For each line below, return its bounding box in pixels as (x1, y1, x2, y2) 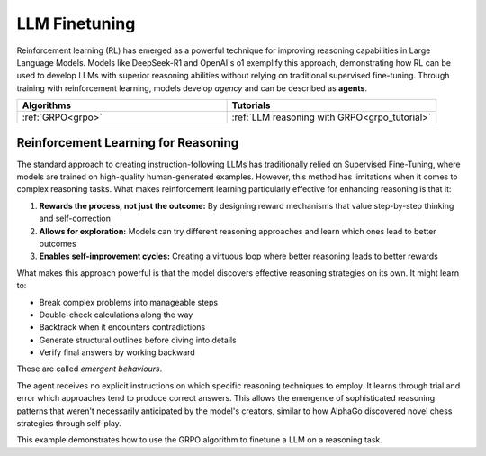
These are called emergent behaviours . (16, 363, 163, 374)
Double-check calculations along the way (39, 309, 193, 320)
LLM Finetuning (16, 14, 136, 33)
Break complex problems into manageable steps (39, 296, 219, 307)
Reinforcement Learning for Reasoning (16, 135, 238, 150)
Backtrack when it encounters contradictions (39, 322, 206, 333)
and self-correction (39, 213, 112, 224)
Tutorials (231, 99, 271, 112)
